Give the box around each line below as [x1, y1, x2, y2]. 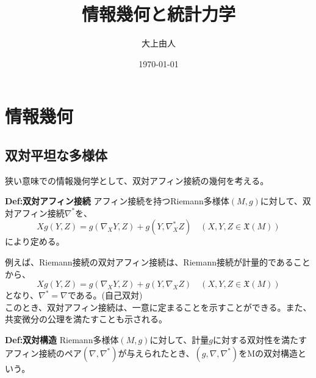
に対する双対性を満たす [212, 333, 307, 346]
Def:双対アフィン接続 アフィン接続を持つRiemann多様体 [5, 195, 229, 207]
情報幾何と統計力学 [81, 1, 235, 26]
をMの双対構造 [239, 346, 298, 359]
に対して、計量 [149, 333, 209, 346]
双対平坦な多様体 [5, 145, 107, 164]
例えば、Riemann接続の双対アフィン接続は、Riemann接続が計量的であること [5, 256, 311, 269]
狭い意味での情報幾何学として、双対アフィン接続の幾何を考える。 [5, 174, 269, 187]
